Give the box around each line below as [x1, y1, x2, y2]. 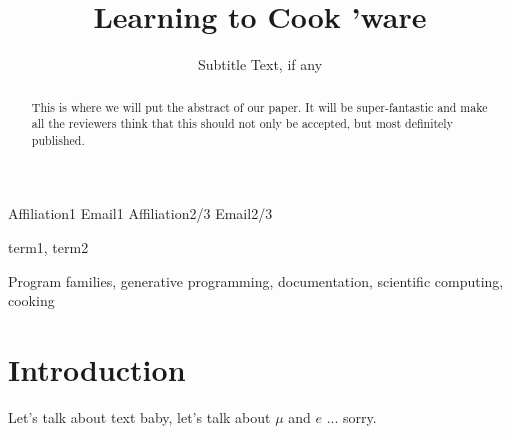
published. [31, 131, 85, 148]
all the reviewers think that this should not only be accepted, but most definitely [31, 115, 453, 132]
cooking [8, 290, 55, 311]
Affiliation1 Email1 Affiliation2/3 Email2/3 [8, 203, 273, 224]
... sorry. [326, 406, 377, 427]
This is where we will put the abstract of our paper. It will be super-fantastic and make [31, 98, 488, 115]
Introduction [8, 349, 186, 390]
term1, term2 [8, 237, 89, 258]
